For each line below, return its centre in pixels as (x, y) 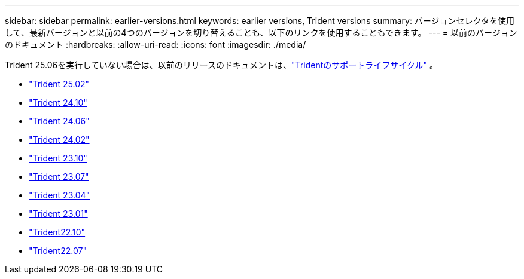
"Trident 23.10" (58, 158)
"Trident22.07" (58, 251)
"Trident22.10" (57, 232)
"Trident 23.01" (58, 214)
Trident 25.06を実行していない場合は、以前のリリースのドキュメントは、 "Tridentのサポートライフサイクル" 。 (222, 65)
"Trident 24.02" (59, 139)
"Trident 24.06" (59, 121)
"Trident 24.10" (58, 102)
